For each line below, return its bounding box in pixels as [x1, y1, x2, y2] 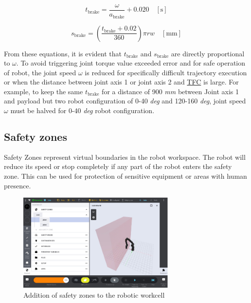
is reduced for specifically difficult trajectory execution [85, 67, 247, 77]
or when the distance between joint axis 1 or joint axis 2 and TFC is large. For [4, 77, 239, 87]
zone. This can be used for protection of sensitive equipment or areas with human [4, 171, 247, 181]
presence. [4, 180, 31, 190]
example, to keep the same [4, 86, 83, 96]
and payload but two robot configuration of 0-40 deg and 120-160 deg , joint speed [4, 96, 246, 106]
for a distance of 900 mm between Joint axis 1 [102, 86, 239, 96]
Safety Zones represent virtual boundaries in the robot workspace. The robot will [4, 151, 246, 162]
